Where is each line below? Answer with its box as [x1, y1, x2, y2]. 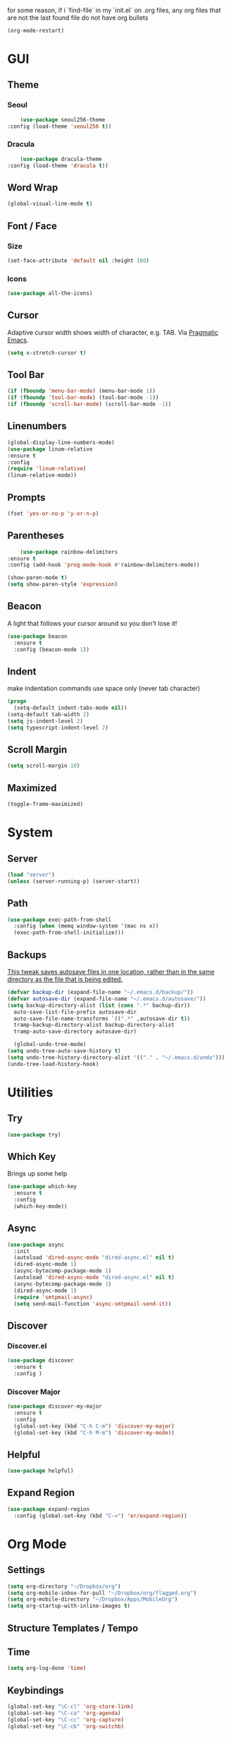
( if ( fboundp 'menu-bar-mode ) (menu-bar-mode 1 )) [7, 388, 156, 395]
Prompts [7, 491, 46, 504]
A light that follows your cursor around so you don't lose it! [7, 619, 177, 627]
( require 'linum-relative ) [7, 466, 87, 473]
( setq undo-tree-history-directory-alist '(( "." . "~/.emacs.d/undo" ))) [7, 1054, 225, 1061]
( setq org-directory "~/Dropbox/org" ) [7, 1582, 121, 1590]
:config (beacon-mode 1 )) [13, 646, 90, 653]
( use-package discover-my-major [7, 1403, 102, 1410]
